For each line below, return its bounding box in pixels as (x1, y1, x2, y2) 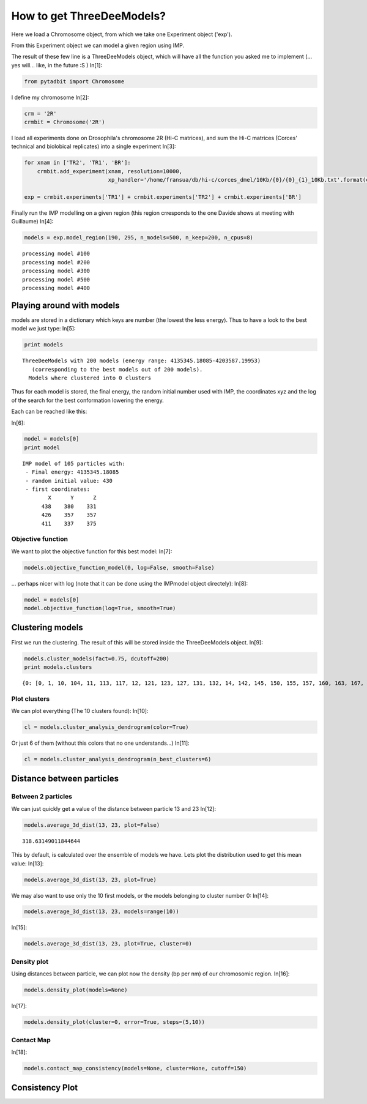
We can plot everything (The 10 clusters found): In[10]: (11, 707, 149, 715)
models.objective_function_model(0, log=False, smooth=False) (24, 564, 215, 571)
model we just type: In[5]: (11, 325, 76, 332)
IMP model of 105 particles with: (22, 460, 125, 467)
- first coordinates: (25, 486, 91, 493)
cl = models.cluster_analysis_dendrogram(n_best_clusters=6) (24, 756, 212, 763)
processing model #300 (22, 267, 91, 275)
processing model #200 (22, 259, 91, 266)
